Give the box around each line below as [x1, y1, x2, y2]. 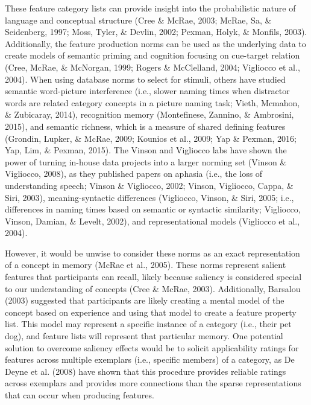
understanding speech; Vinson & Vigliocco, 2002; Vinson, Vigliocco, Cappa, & [5, 179, 294, 191]
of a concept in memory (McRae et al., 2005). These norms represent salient [5, 258, 286, 271]
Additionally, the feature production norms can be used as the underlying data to [5, 37, 306, 49]
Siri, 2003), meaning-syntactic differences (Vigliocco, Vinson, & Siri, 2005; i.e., [5, 191, 294, 203]
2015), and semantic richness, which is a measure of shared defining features [5, 120, 286, 132]
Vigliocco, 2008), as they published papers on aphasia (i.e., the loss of [5, 167, 263, 180]
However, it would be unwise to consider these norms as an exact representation [5, 246, 300, 259]
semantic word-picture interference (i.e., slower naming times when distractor [5, 85, 290, 97]
